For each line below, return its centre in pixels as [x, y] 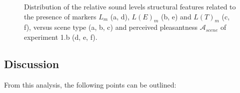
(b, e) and [176, 16]
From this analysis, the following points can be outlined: [90, 84]
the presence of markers [60, 16]
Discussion [32, 63]
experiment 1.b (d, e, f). [61, 37]
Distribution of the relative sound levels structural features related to [130, 6]
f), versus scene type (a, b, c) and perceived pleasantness [111, 27]
